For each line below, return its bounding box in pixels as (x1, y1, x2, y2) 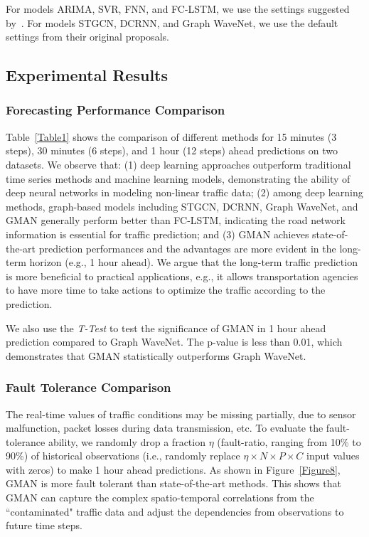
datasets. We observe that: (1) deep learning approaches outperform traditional (6, 156, 351, 171)
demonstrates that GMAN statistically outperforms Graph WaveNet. (6, 348, 306, 363)
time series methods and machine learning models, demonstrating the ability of (6, 171, 351, 186)
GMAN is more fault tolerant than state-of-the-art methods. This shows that (6, 476, 341, 491)
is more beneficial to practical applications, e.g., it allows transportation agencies (6, 268, 358, 283)
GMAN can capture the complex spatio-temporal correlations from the (6, 490, 314, 505)
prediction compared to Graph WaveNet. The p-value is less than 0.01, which (6, 334, 343, 349)
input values (306, 448, 360, 463)
